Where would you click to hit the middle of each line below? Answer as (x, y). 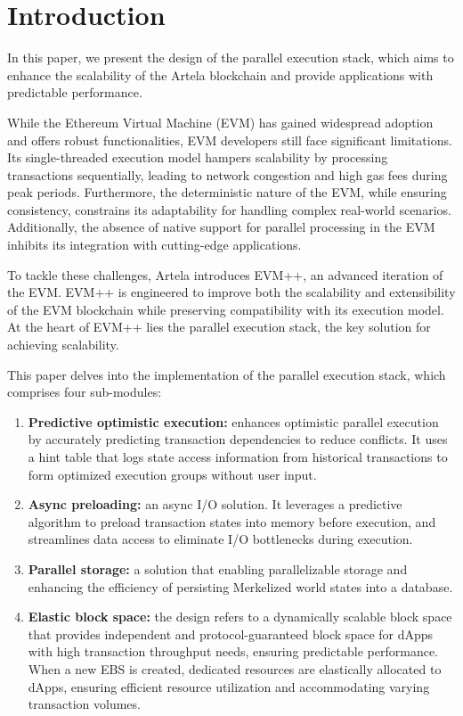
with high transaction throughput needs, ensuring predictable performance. (233, 651)
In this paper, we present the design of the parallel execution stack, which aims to (231, 58)
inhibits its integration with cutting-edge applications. (154, 245)
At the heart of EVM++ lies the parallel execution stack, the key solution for (219, 327)
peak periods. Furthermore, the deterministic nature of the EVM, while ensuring (227, 192)
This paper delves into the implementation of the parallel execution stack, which (227, 374)
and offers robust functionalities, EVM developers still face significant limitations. (230, 140)
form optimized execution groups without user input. (172, 474)
